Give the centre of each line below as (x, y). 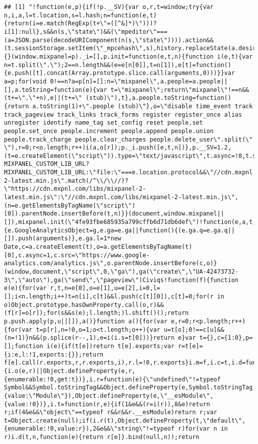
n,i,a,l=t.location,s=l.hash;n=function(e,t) (80, 15)
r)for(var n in (203, 429)
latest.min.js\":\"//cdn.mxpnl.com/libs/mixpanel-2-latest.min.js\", (121, 197)
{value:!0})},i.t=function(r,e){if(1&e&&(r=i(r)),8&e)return (107, 404)
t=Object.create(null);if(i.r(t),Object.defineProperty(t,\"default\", (125, 420)
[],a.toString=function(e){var (56, 90)
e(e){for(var (25, 288)
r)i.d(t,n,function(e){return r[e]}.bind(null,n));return (102, 437)
